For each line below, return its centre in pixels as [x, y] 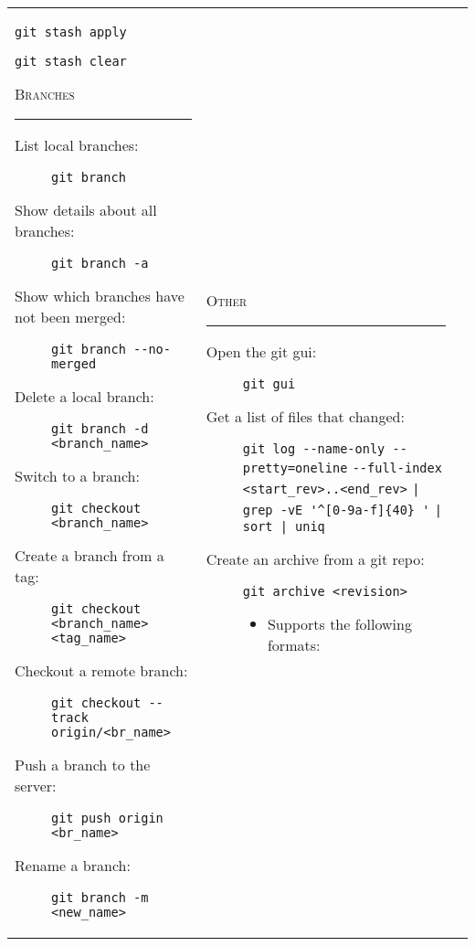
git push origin [107, 818]
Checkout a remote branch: [101, 670]
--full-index [397, 468]
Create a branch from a [90, 555]
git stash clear [71, 61]
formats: [294, 644]
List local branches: [77, 145]
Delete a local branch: [84, 396]
